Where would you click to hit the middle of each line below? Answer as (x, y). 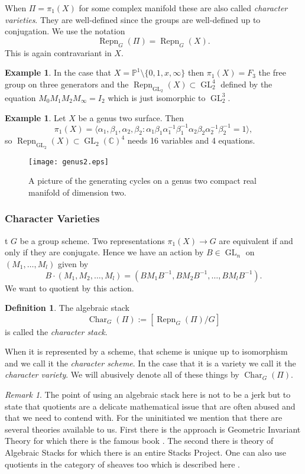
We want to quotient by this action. (69, 288)
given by (73, 263)
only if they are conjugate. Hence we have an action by (104, 252)
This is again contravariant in (58, 52)
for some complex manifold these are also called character (183, 8)
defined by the (246, 84)
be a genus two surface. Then (131, 117)
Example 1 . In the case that (58, 72)
